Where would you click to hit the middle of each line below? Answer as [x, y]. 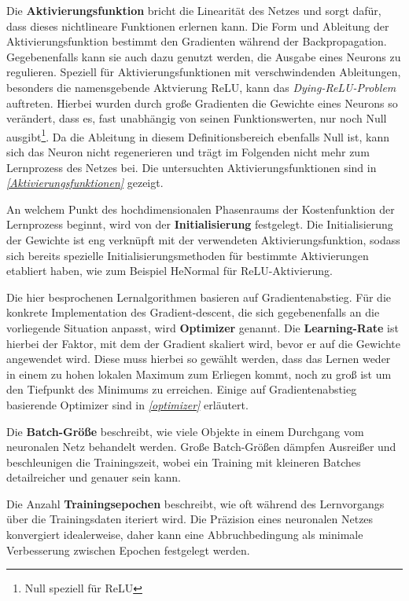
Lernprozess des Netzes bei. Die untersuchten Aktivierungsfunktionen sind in [192, 167]
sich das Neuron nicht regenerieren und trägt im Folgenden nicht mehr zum [188, 152]
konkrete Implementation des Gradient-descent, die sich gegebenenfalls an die [193, 312]
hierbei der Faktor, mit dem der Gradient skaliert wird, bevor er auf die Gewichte [203, 343]
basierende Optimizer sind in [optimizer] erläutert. [127, 404]
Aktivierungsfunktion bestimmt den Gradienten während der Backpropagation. [197, 41]
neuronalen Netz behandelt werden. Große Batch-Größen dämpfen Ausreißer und [201, 447]
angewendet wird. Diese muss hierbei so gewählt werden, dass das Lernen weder [199, 359]
